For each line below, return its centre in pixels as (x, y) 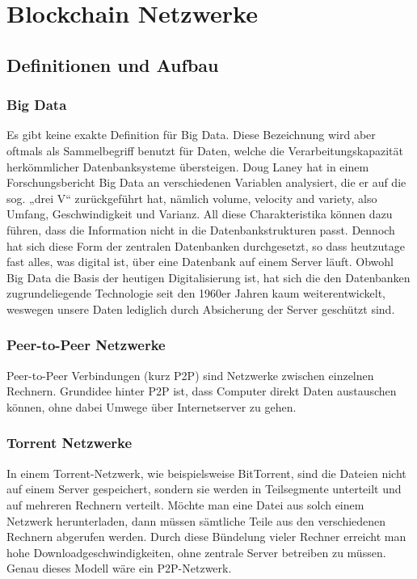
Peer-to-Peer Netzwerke (86, 345)
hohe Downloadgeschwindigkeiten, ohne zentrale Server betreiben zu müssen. (196, 552)
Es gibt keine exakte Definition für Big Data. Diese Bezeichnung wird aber (191, 135)
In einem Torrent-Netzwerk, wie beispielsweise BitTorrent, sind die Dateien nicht (206, 473)
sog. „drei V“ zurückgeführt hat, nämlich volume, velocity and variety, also (192, 198)
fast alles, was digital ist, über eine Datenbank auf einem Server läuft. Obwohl (200, 262)
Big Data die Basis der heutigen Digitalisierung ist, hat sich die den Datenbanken (208, 277)
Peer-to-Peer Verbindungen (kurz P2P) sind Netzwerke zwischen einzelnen (190, 375)
